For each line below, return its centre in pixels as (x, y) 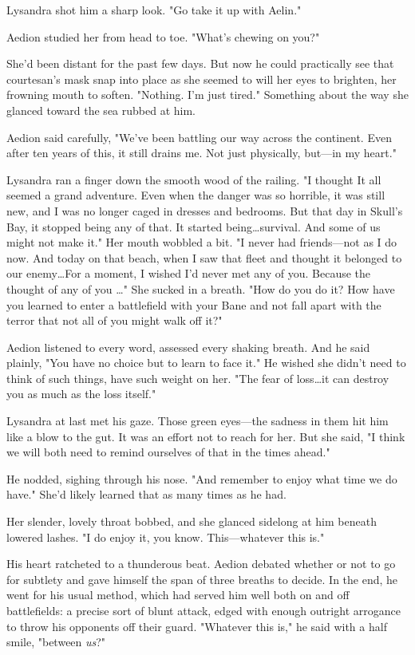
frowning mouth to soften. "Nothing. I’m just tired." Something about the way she (207, 95)
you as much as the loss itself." (81, 394)
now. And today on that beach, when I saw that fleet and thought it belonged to (204, 257)
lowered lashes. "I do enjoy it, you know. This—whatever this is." (166, 537)
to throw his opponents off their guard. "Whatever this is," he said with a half (197, 626)
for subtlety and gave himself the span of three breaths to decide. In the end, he (202, 579)
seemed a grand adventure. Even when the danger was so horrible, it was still (196, 195)
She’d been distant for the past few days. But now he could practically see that (200, 63)
